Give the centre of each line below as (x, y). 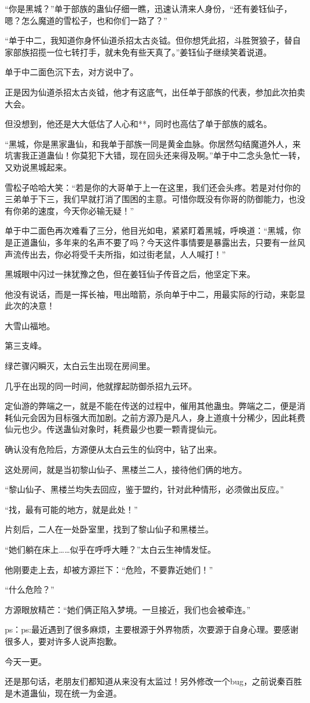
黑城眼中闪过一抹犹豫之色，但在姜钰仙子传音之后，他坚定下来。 (130, 274)
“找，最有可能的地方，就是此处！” (72, 509)
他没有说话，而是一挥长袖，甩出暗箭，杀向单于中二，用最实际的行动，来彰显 (155, 294)
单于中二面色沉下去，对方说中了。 (72, 72)
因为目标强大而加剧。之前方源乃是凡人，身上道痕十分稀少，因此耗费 (171, 417)
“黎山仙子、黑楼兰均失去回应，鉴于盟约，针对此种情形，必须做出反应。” (145, 489)
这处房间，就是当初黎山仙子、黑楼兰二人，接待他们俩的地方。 (126, 469)
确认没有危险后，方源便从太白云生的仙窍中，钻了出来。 (113, 449)
